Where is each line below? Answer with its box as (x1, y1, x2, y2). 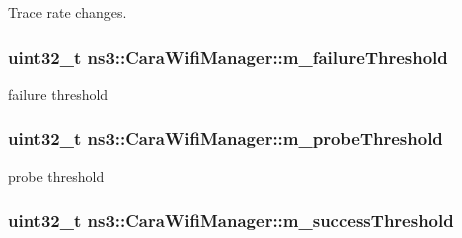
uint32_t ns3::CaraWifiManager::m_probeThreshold (8, 126, 443, 151)
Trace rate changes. (8, 2, 127, 22)
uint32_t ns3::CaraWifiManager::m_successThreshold (8, 208, 454, 233)
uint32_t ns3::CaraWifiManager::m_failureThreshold (8, 44, 448, 69)
